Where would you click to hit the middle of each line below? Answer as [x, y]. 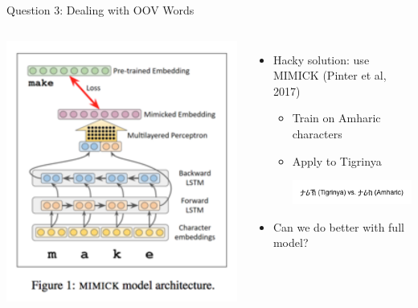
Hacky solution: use [321, 59]
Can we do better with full [338, 226]
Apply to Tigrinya [337, 160]
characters [317, 133]
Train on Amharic [336, 118]
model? [291, 242]
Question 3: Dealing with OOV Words [100, 10]
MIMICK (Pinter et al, [330, 75]
